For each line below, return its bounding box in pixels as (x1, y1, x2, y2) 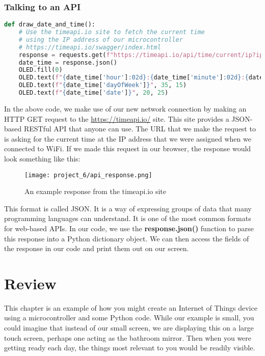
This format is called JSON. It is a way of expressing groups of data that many (4, 203, 252, 213)
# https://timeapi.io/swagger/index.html (18, 43, 161, 51)
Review (4, 272, 57, 293)
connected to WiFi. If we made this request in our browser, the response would (4, 143, 251, 154)
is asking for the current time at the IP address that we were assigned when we (4, 133, 251, 144)
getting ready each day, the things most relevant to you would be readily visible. (4, 342, 255, 353)
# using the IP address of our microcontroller (18, 36, 183, 43)
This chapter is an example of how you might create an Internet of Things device (4, 302, 257, 313)
